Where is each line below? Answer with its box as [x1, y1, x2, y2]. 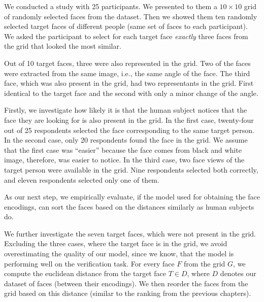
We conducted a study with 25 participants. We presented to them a [4, 1, 217, 11]
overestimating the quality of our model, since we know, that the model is [4, 248, 234, 259]
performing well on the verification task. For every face [4, 258, 175, 269]
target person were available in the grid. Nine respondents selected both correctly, [4, 164, 258, 175]
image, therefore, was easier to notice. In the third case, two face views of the [4, 154, 245, 165]
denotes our [220, 268, 256, 279]
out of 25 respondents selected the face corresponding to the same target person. [4, 124, 254, 135]
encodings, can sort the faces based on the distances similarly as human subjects [4, 201, 254, 212]
